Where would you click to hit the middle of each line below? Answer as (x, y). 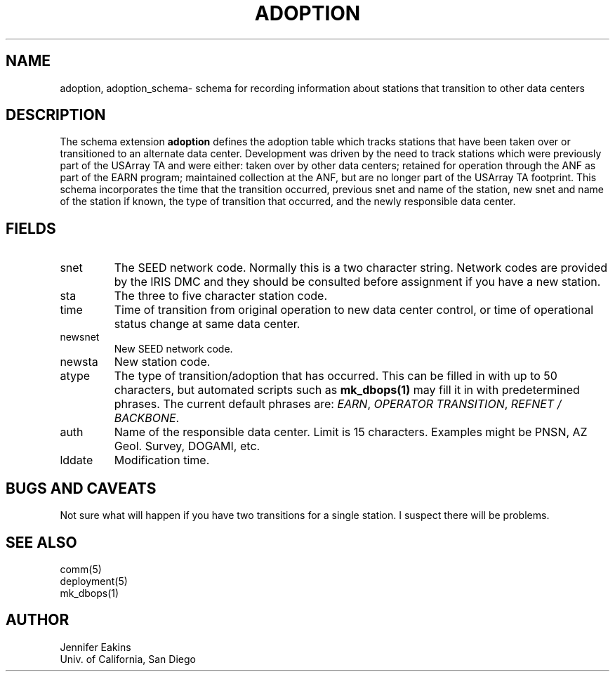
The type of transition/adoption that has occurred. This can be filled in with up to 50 (336, 376)
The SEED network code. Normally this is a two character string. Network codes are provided (361, 268)
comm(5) (81, 569)
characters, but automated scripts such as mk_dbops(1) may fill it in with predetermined (347, 390)
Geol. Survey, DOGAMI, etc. (187, 446)
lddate (77, 460)
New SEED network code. (173, 349)
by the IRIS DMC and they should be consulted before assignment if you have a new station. (357, 282)
